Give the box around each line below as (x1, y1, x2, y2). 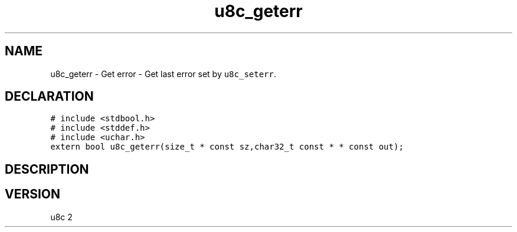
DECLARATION (5, 89, 94, 104)
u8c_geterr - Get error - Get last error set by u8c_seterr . (50, 68, 277, 79)
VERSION (5, 187, 61, 202)
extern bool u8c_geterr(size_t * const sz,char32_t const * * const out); (50, 142, 404, 152)
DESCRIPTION (5, 161, 89, 177)
